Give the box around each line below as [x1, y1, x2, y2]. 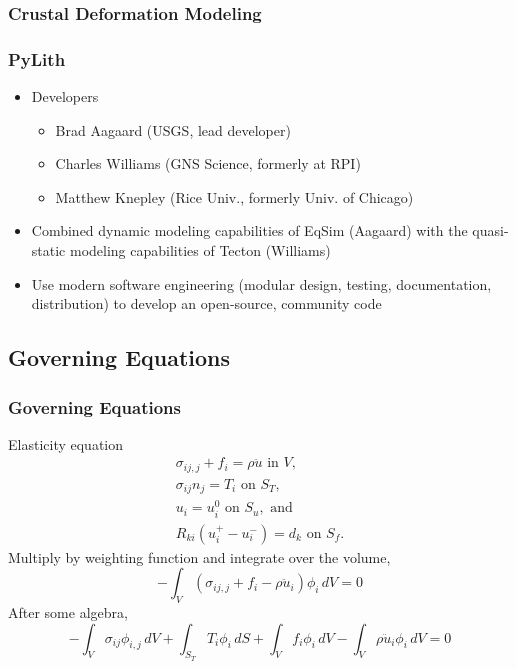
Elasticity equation [8, 433, 124, 454]
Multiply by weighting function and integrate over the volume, [8, 546, 391, 567]
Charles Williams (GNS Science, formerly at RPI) [55, 153, 361, 174]
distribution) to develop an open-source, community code [31, 293, 382, 314]
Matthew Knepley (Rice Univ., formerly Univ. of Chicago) [55, 186, 414, 207]
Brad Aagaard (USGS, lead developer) [55, 119, 291, 140]
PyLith [8, 46, 66, 71]
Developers [31, 86, 99, 107]
